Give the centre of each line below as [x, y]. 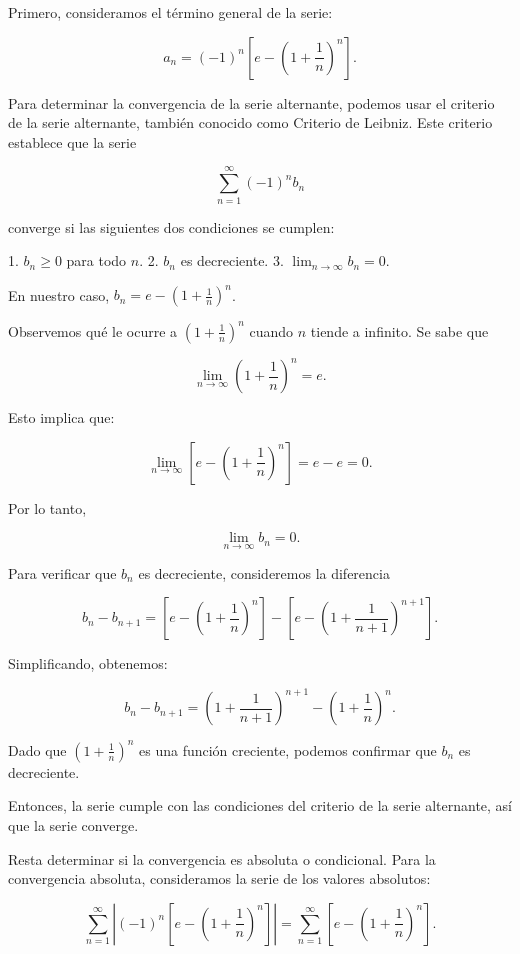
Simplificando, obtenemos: [88, 663]
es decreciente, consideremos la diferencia [264, 572]
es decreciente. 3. [232, 260]
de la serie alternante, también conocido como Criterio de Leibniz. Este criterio [250, 122]
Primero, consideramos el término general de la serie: [170, 12]
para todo [96, 260]
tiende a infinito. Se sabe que [399, 330]
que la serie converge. [73, 824]
